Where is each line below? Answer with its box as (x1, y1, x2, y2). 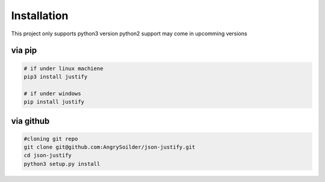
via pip (11, 45, 37, 56)
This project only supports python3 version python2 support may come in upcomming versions (11, 30, 247, 37)
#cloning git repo (23, 135, 78, 142)
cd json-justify (23, 152, 72, 159)
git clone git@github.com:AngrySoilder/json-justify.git (23, 144, 196, 151)
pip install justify (23, 99, 84, 105)
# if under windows (23, 90, 81, 97)
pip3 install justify (23, 73, 88, 80)
